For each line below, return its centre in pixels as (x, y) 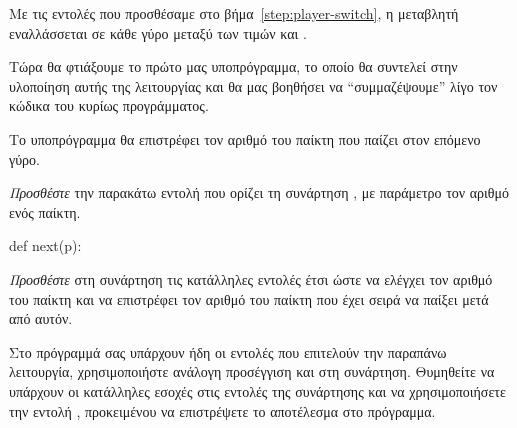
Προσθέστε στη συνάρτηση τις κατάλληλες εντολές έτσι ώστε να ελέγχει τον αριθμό (251, 278)
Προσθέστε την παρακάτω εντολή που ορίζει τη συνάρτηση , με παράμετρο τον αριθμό (259, 192)
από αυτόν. (41, 318)
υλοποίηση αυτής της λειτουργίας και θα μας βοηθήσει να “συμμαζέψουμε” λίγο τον (253, 85)
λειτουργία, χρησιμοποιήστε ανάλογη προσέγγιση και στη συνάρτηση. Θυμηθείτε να (252, 371)
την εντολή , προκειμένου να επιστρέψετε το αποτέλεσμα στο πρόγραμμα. (222, 410)
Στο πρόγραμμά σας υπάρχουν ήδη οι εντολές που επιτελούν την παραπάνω (228, 351)
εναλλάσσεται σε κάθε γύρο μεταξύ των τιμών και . (158, 32)
